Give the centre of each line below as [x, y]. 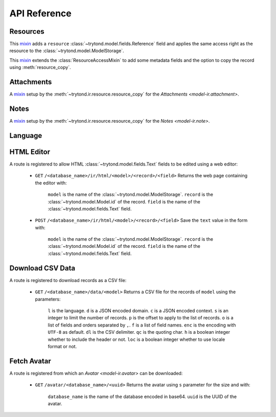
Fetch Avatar [30, 361]
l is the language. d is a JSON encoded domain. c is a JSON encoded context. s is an [138, 310]
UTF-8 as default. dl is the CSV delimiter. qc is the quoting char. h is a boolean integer [139, 332]
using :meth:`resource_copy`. [40, 67]
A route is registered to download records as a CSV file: [68, 280]
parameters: [48, 299]
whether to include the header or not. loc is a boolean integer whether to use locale [136, 339]
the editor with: [51, 183]
